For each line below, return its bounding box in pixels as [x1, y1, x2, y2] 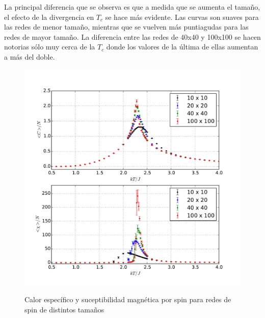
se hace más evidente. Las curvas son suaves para [105, 11, 259, 22]
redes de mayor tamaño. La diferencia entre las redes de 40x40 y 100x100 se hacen [4, 31, 261, 42]
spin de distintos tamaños [24, 304, 104, 314]
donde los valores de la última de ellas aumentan [106, 41, 258, 52]
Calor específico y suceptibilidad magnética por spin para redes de [24, 294, 231, 305]
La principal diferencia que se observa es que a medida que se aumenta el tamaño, [4, 2, 260, 12]
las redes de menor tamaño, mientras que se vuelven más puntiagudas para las [4, 21, 249, 32]
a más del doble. [4, 51, 55, 62]
